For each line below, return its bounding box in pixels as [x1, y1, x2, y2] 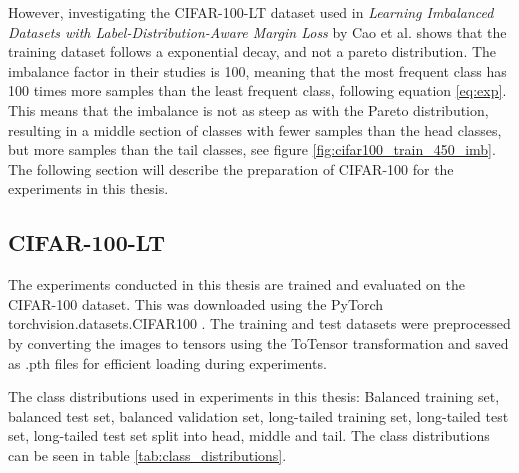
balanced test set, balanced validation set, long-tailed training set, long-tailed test [8, 405, 509, 426]
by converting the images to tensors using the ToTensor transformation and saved [8, 332, 509, 353]
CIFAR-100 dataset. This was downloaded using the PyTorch [8, 293, 384, 314]
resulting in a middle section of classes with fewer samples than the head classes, [8, 119, 502, 140]
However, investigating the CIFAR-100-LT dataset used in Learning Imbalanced [8, 2, 494, 22]
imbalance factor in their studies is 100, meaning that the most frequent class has [8, 60, 507, 81]
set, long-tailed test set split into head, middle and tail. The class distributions [8, 425, 490, 446]
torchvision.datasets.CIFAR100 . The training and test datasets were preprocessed [8, 313, 511, 334]
